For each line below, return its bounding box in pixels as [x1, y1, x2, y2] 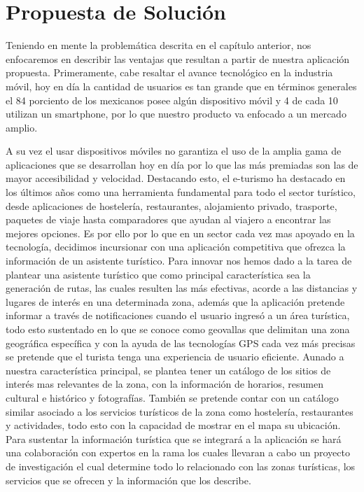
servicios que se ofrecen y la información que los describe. [6, 472, 251, 487]
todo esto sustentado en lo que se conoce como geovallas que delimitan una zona [6, 322, 350, 336]
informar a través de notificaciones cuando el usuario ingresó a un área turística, [6, 308, 350, 323]
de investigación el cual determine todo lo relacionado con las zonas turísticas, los [6, 458, 356, 473]
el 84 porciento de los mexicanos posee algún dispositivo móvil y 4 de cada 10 [6, 92, 338, 107]
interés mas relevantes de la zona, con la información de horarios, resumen [6, 377, 324, 391]
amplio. [6, 120, 38, 134]
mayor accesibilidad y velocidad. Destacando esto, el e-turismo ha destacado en [6, 171, 346, 185]
